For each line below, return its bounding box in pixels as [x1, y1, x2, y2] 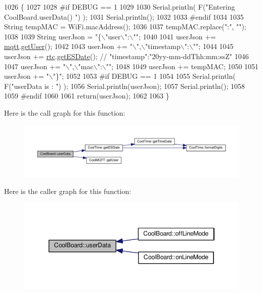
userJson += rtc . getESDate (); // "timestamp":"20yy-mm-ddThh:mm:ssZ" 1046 [4, 51, 249, 61]
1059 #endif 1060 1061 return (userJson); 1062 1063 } [4, 90, 169, 101]
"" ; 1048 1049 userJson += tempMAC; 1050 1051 [106, 61, 259, 71]
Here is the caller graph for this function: [4, 185, 132, 196]
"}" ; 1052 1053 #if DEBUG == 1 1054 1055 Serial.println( [53, 71, 236, 81]
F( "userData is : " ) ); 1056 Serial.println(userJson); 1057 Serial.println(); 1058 [4, 80, 245, 91]
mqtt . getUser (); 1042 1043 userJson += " [4, 41, 133, 52]
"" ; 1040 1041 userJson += [133, 31, 216, 41]
